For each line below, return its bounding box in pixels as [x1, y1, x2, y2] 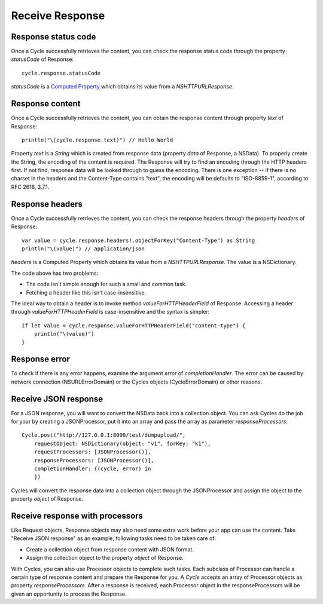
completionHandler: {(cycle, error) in [33, 465, 151, 472]
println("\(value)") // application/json [22, 245, 145, 252]
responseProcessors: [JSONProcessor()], [33, 457, 155, 464]
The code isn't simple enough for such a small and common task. [26, 281, 187, 288]
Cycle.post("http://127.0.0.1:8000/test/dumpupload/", [22, 432, 186, 439]
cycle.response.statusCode [22, 69, 101, 76]
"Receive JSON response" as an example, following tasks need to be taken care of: [11, 535, 217, 542]
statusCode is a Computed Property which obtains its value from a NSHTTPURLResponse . [11, 83, 234, 90]
